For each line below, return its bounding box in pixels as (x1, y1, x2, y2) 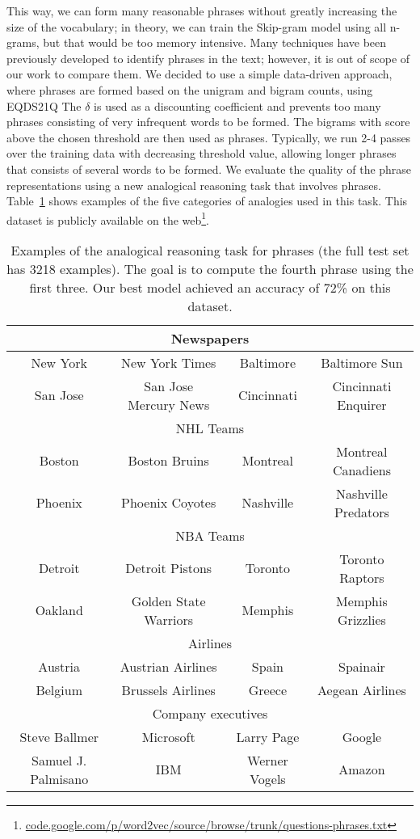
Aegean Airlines (317, 680, 406, 699)
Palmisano (30, 769, 89, 788)
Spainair (338, 656, 385, 676)
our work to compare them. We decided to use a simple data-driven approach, (6, 65, 393, 82)
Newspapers (170, 328, 250, 348)
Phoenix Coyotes (121, 493, 216, 512)
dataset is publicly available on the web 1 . (6, 209, 210, 228)
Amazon (338, 760, 385, 779)
